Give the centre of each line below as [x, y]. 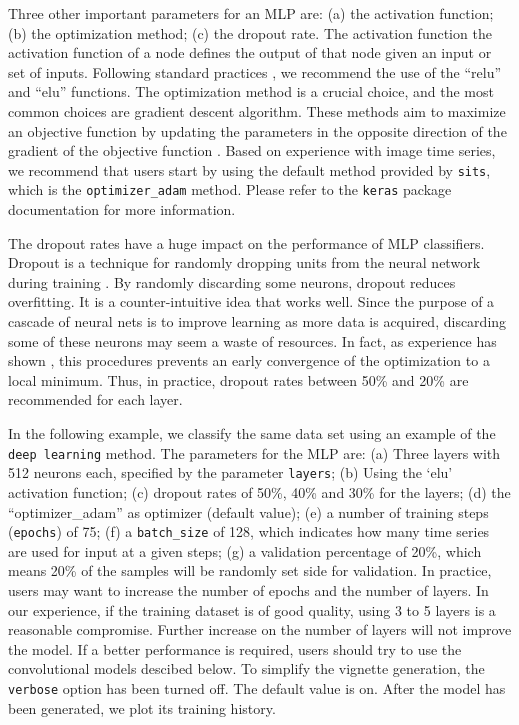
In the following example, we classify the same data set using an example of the [252, 433]
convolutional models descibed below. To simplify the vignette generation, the [246, 668]
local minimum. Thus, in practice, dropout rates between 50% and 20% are [238, 379]
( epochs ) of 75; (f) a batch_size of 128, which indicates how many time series [249, 531]
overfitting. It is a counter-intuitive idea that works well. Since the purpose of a [251, 301]
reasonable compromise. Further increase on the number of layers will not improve [260, 629]
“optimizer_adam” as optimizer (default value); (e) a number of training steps [248, 511]
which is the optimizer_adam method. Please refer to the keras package [230, 189]
